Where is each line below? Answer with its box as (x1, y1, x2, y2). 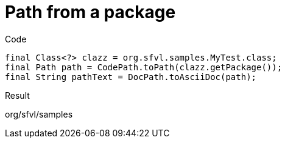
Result (5, 90, 30, 101)
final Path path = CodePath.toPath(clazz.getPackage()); (5, 62, 283, 72)
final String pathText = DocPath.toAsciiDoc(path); (5, 71, 257, 82)
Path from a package (5, 2, 176, 22)
